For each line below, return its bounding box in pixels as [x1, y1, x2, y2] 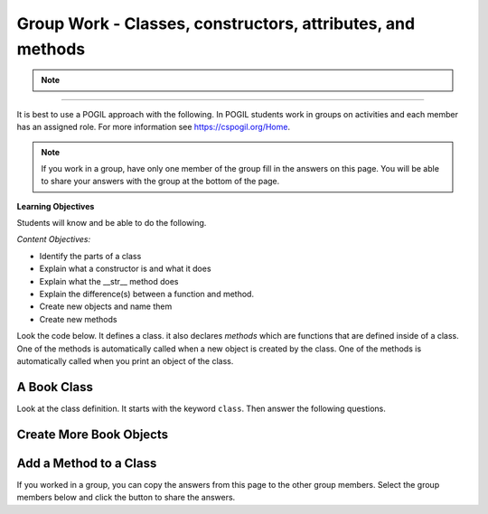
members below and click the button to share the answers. [16, 492, 236, 503]
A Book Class [16, 379, 94, 395]
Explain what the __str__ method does [39, 276, 179, 286]
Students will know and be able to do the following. [16, 218, 207, 229]
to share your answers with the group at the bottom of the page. [41, 176, 280, 187]
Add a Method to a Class [16, 455, 157, 471]
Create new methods [39, 313, 117, 324]
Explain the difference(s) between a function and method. [39, 289, 255, 300]
